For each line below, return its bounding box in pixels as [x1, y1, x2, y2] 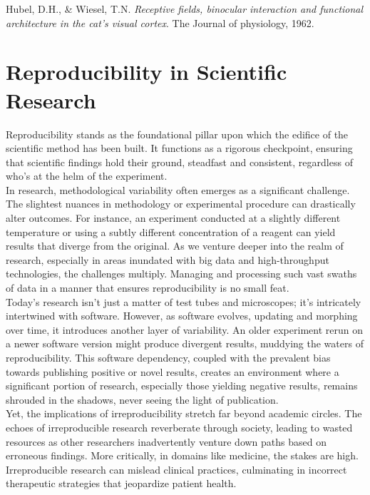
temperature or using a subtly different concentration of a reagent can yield [6, 224, 336, 239]
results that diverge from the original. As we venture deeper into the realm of [6, 238, 344, 253]
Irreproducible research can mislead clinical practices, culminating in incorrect [6, 461, 347, 476]
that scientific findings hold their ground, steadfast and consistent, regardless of [6, 154, 353, 169]
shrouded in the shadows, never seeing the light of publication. [6, 392, 279, 407]
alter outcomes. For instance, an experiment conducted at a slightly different [6, 210, 341, 225]
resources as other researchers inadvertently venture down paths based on [6, 434, 327, 449]
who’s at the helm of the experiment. [6, 168, 168, 183]
